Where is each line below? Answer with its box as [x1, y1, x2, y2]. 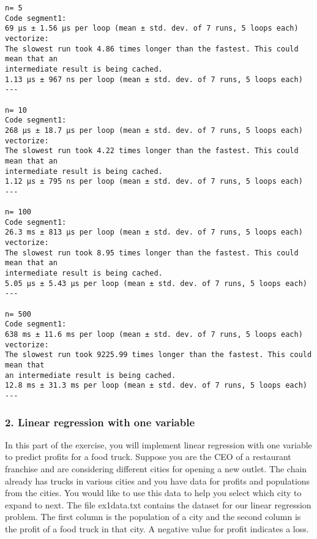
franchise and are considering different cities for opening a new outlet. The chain [5, 462, 307, 475]
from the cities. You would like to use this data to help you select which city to [5, 486, 302, 499]
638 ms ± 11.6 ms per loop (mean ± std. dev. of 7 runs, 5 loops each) [5, 330, 303, 339]
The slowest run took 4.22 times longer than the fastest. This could [5, 146, 299, 156]
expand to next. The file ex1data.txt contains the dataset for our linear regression [5, 498, 311, 511]
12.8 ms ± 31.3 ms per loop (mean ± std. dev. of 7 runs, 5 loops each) [5, 381, 307, 390]
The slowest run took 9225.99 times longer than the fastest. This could [5, 350, 312, 360]
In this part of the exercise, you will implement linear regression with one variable [5, 438, 312, 451]
